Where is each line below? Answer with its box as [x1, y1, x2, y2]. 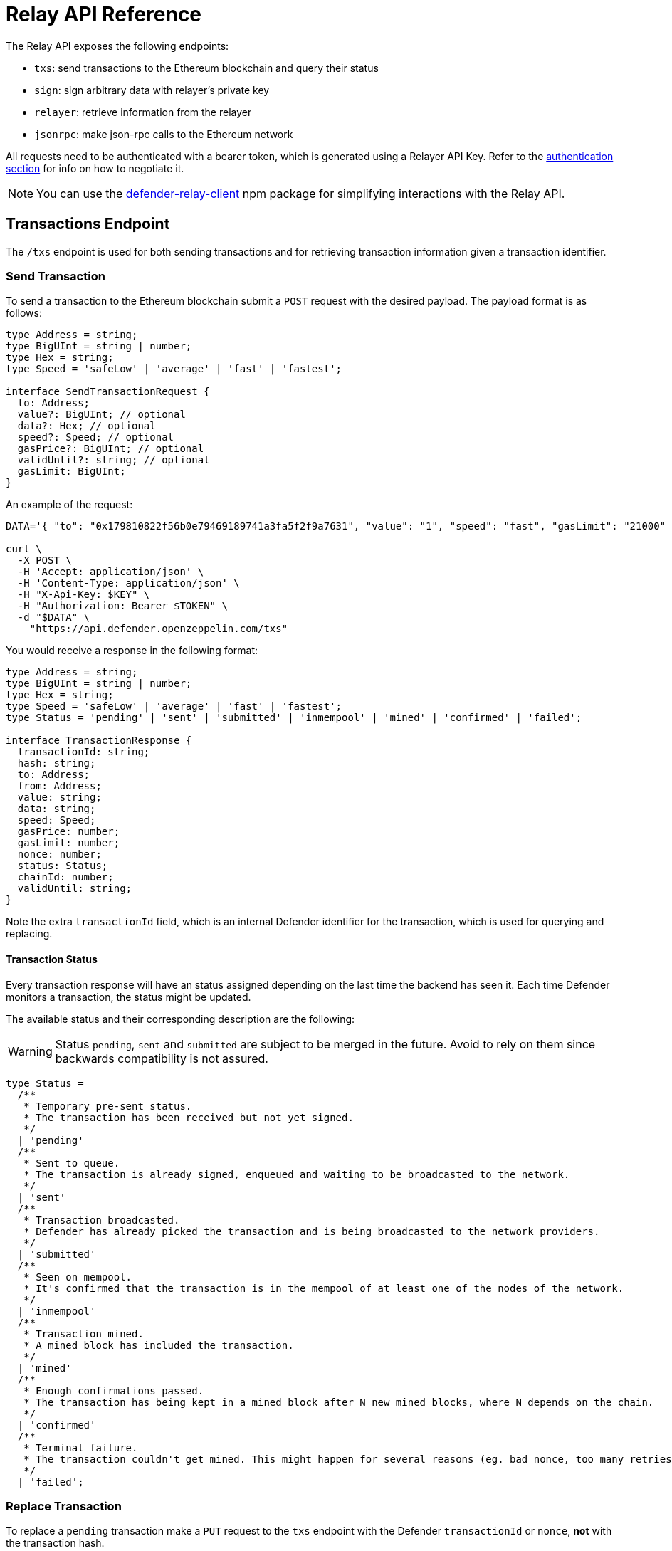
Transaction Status [6, 952, 98, 965]
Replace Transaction [6, 1498, 122, 1513]
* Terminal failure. [23, 1441, 138, 1453]
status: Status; [17, 860, 108, 872]
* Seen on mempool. [23, 1271, 132, 1283]
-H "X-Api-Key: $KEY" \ [17, 589, 150, 601]
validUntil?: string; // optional [17, 454, 210, 466]
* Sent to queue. [23, 1157, 120, 1169]
